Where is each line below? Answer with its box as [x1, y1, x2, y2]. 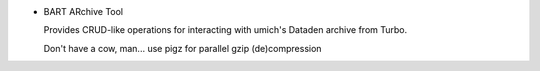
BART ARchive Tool [43, 6, 124, 17]
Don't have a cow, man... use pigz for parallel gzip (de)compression [43, 42, 322, 54]
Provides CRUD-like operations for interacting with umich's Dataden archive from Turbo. [43, 24, 408, 36]
